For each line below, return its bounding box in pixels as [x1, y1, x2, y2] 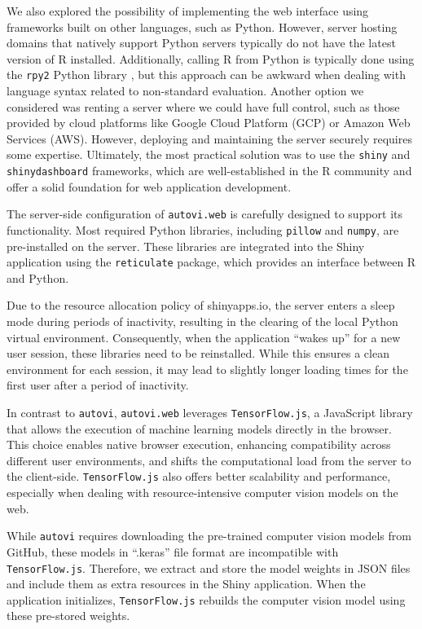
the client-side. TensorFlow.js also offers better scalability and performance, [7, 468, 391, 485]
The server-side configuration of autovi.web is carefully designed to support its [7, 205, 403, 222]
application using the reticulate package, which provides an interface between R [7, 253, 416, 271]
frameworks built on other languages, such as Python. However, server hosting [7, 18, 398, 35]
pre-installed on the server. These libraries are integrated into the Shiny [7, 237, 365, 254]
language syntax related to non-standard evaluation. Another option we [7, 82, 364, 99]
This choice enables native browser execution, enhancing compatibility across [7, 436, 391, 453]
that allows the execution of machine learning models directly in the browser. [7, 420, 392, 437]
